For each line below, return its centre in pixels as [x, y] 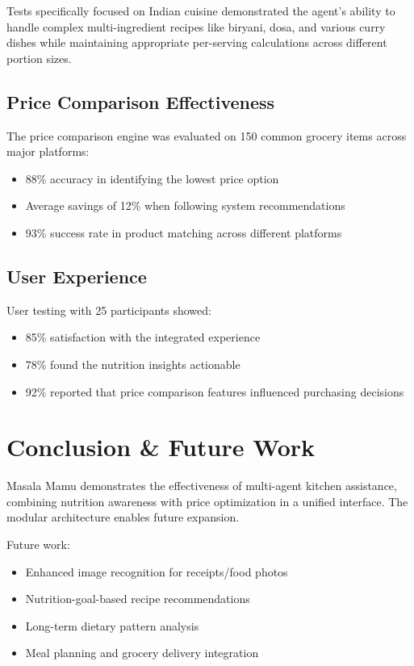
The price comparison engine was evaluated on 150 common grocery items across [207, 135]
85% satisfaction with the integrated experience [143, 337]
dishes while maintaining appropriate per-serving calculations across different [197, 42]
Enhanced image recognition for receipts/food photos [157, 571]
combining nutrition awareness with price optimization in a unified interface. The [207, 501]
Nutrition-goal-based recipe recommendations [138, 599]
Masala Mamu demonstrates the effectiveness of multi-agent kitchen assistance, [202, 486]
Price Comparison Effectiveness [141, 101]
